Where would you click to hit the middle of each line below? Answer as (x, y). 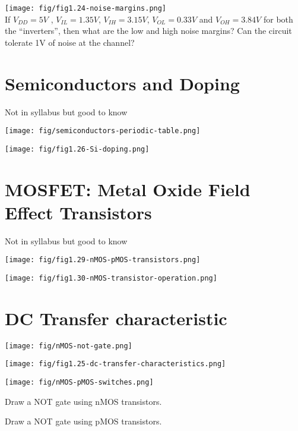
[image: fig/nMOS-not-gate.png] (69, 346)
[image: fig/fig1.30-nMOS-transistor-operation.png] (111, 279)
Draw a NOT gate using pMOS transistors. (83, 421)
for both (278, 19)
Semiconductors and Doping (122, 83)
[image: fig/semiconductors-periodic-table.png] (103, 131)
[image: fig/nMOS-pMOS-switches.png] (79, 383)
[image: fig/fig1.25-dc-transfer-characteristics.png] (115, 364)
